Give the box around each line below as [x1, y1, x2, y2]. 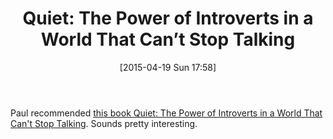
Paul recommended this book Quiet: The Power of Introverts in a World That [10, 107, 323, 119]
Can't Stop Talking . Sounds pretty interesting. [10, 117, 198, 129]
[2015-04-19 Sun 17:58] [119, 61, 217, 73]
